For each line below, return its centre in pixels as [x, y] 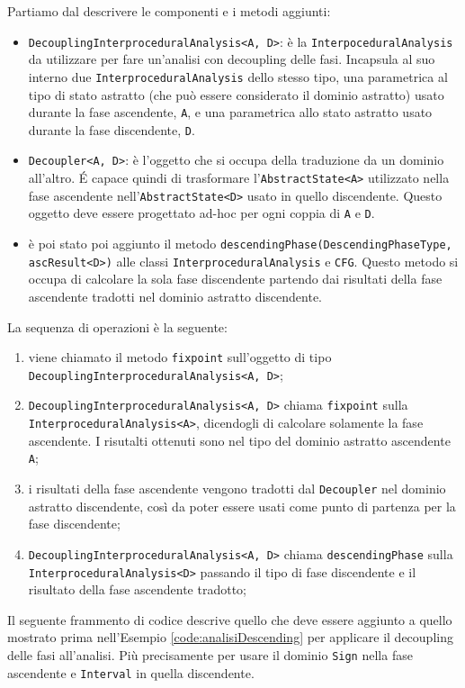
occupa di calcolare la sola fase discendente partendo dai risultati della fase [235, 279]
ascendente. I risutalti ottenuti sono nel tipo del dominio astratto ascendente [239, 440]
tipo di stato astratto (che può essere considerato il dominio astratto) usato [236, 94]
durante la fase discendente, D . [112, 129]
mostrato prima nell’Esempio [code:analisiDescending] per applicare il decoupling [230, 637]
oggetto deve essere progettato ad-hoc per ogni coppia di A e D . [201, 213]
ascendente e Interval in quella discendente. [131, 672]
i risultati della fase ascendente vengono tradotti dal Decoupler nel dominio [237, 488]
